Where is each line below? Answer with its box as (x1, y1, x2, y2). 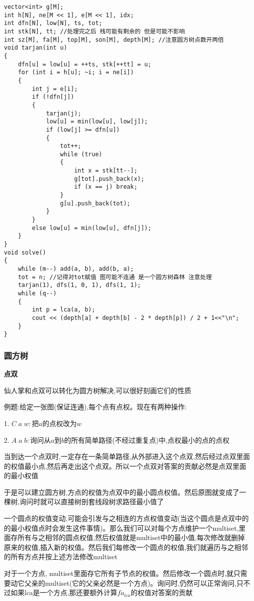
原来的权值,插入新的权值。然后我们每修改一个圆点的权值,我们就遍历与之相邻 (4, 542, 248, 552)
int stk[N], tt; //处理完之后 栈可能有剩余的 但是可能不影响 (4, 28, 185, 35)
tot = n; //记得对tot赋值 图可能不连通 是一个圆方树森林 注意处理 (18, 273, 212, 281)
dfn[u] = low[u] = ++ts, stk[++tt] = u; (18, 60, 152, 68)
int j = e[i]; (32, 85, 78, 92)
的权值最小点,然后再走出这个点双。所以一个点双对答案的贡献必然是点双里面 (4, 460, 246, 471)
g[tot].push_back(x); (74, 175, 145, 182)
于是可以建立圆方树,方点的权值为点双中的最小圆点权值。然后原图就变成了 (4, 487, 239, 497)
